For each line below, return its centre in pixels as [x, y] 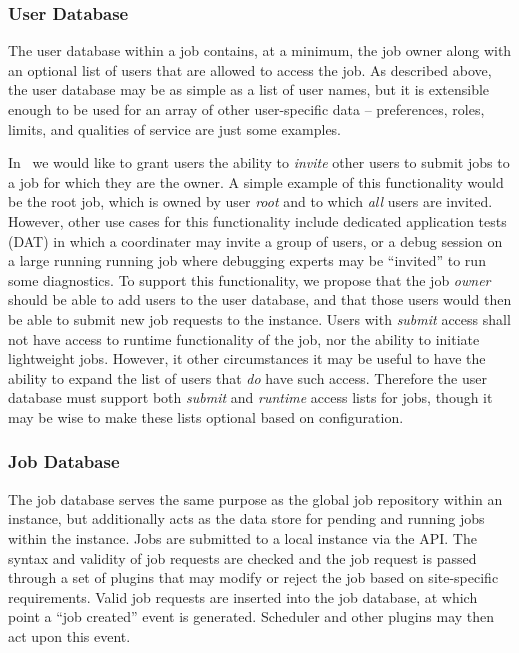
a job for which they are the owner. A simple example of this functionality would [256, 181]
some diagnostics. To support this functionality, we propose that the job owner [249, 279]
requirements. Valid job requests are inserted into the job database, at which [243, 596]
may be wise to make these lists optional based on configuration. [206, 416]
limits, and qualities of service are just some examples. [175, 128]
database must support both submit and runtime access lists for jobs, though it [250, 397]
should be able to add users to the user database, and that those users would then [260, 299]
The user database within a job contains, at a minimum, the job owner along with [260, 50]
